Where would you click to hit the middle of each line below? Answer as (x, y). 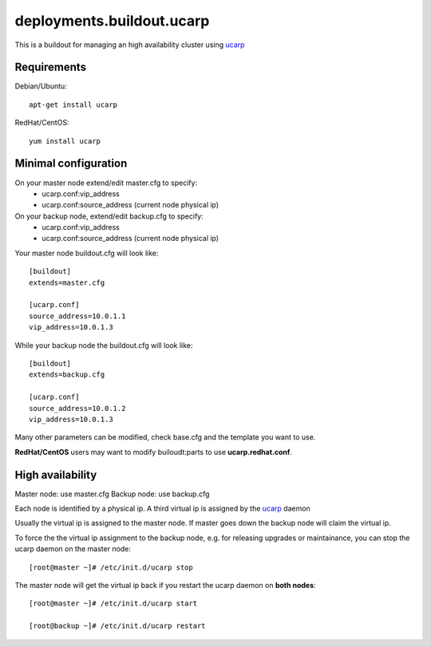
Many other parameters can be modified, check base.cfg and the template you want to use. (165, 437)
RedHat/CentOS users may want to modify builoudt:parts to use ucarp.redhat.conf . (154, 452)
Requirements (51, 67)
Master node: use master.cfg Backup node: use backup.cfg (112, 494)
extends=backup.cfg (67, 375)
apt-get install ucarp (73, 105)
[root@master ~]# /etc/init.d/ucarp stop (111, 567)
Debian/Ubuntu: (41, 86)
